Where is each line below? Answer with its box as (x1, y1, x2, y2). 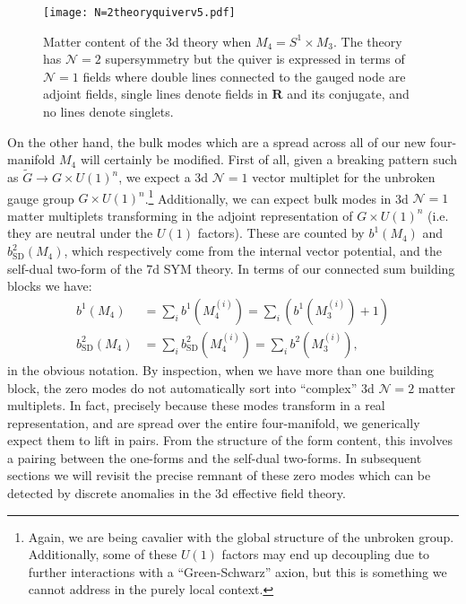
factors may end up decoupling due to (221, 545, 430, 564)
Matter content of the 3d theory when (43, 31, 252, 50)
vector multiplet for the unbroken (252, 168, 436, 187)
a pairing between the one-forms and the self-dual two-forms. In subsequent (7, 448, 422, 467)
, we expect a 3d (118, 168, 209, 187)
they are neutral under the (7, 223, 153, 242)
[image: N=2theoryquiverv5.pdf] (43, 6, 236, 19)
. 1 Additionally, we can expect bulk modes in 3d (144, 186, 409, 207)
